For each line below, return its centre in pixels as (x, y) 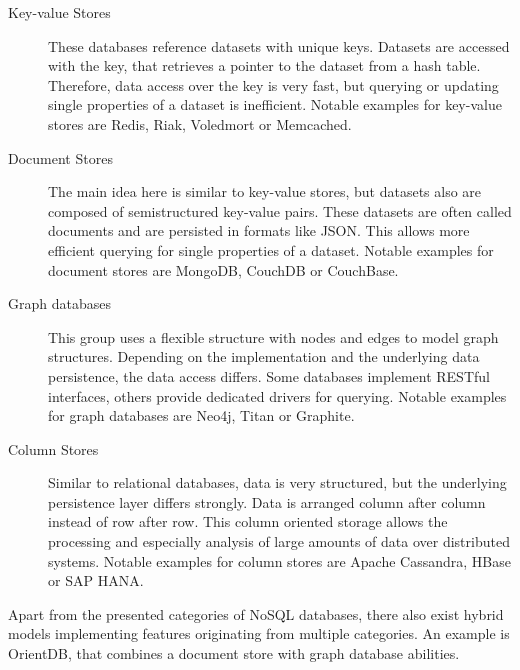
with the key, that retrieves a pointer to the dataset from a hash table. (264, 65)
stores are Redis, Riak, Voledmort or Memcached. (200, 123)
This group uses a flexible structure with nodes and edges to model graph (273, 336)
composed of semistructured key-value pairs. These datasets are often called (280, 210)
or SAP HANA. (96, 580)
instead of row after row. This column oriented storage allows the (248, 521)
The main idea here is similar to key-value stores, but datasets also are (265, 191)
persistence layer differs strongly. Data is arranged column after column (267, 501)
